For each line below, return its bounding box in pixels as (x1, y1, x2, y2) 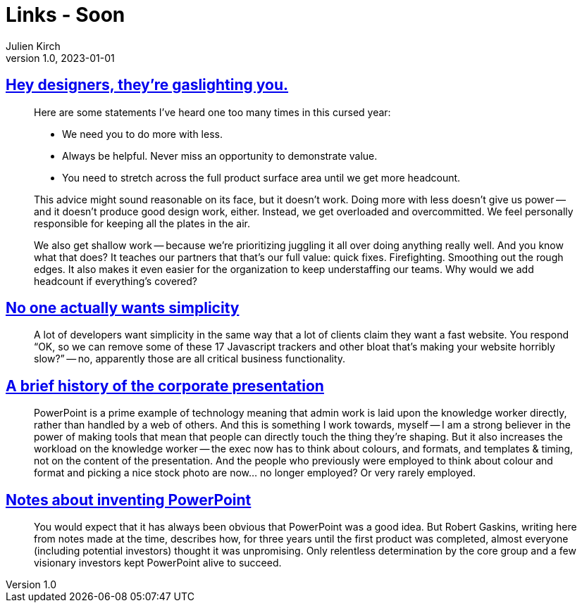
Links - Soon (6, 3, 125, 27)
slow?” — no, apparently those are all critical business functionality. (34, 353, 346, 365)
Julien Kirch (6, 39, 61, 52)
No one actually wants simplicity (6, 299, 240, 317)
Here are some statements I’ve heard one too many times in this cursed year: (34, 106, 391, 118)
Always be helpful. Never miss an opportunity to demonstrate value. (62, 149, 378, 162)
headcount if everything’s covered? (34, 274, 198, 287)
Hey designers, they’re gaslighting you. (6, 76, 289, 94)
